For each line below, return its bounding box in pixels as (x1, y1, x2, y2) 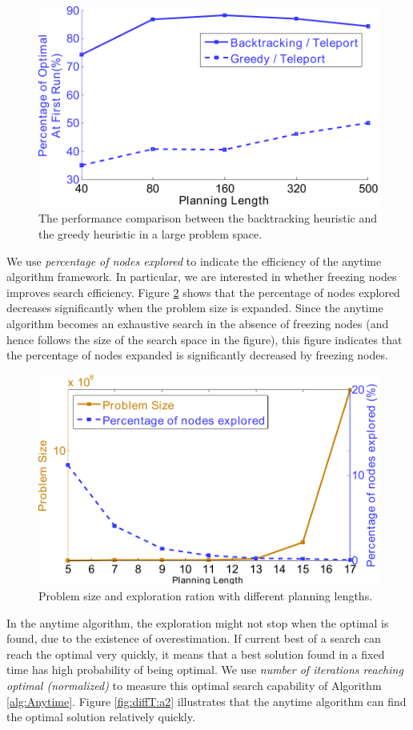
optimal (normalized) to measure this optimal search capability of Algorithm (6, 676, 382, 693)
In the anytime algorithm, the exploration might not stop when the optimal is (6, 614, 389, 631)
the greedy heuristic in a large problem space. (38, 226, 263, 243)
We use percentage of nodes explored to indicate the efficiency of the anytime (6, 252, 382, 269)
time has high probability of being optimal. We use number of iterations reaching (6, 661, 403, 678)
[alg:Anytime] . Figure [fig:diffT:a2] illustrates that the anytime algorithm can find (6, 692, 407, 709)
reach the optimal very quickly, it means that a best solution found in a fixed (6, 645, 385, 662)
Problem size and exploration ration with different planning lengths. (38, 588, 373, 604)
